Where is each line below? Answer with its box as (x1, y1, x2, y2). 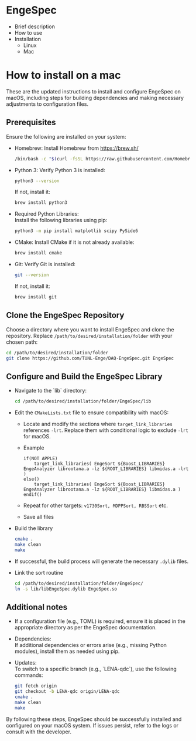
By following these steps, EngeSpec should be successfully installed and (6, 715, 182, 723)
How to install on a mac (6, 69, 121, 82)
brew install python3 (14, 200, 67, 206)
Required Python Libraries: (14, 210, 79, 217)
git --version (14, 272, 49, 278)
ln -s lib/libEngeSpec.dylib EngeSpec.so (14, 586, 118, 592)
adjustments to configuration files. (6, 100, 89, 108)
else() (23, 477, 40, 482)
